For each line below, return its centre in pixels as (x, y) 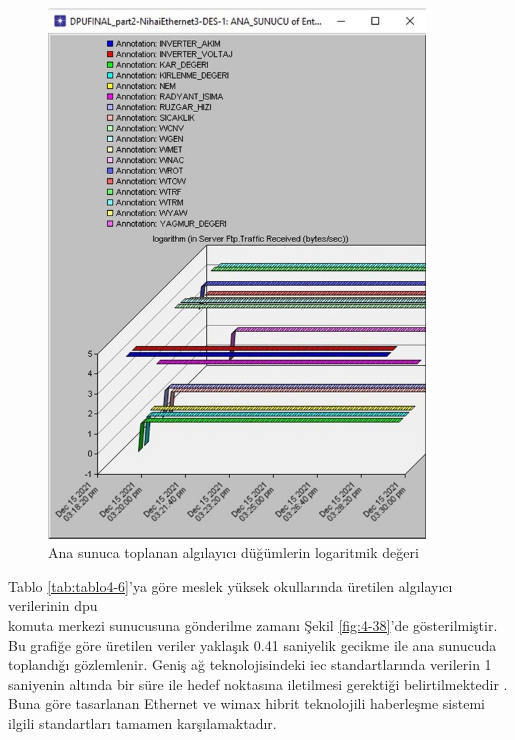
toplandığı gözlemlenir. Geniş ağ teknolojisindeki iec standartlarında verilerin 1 (250, 664)
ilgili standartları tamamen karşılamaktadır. (142, 722)
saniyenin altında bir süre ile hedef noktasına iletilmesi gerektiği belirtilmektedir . (258, 683)
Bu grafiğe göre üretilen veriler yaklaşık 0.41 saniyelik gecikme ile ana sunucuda (252, 644)
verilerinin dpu (53, 605)
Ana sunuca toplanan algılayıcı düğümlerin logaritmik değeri (233, 552)
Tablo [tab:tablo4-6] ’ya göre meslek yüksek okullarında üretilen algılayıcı (230, 585)
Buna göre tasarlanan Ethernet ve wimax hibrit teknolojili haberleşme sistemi (246, 703)
